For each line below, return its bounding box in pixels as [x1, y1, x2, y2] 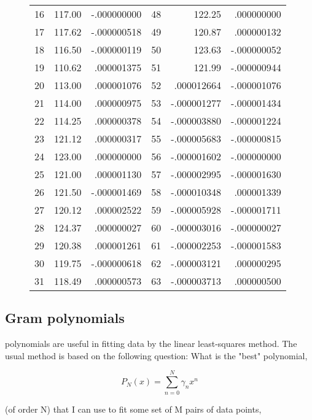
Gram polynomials [5, 308, 125, 327]
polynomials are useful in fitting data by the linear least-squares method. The [5, 337, 297, 350]
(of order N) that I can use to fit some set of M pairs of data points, [5, 402, 262, 415]
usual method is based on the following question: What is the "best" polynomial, [5, 349, 308, 362]
